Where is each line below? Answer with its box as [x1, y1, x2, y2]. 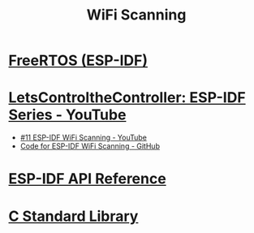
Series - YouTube [8, 106, 127, 124]
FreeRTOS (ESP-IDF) [8, 51, 149, 70]
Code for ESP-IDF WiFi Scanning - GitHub [19, 141, 161, 151]
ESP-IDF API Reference [8, 170, 166, 188]
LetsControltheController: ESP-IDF [8, 88, 246, 107]
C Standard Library [8, 207, 139, 225]
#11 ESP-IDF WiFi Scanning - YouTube [19, 132, 148, 143]
